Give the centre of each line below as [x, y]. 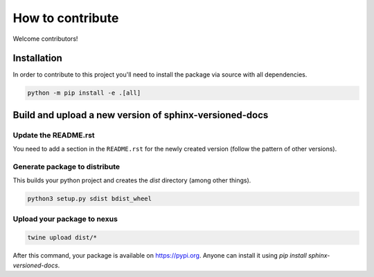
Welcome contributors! [45, 39]
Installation [37, 58]
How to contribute [66, 18]
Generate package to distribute [66, 166]
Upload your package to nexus [65, 219]
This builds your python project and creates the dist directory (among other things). [132, 180]
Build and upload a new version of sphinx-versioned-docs [141, 115]
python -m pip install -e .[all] [84, 93]
